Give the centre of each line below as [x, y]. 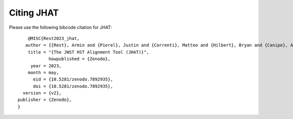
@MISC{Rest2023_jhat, [54, 38]
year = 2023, [46, 66]
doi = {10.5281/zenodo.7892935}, [73, 86]
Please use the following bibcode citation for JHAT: [61, 27]
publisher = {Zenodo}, [45, 100]
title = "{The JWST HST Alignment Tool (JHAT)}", [88, 52]
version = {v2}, [42, 93]
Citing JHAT [34, 13]
